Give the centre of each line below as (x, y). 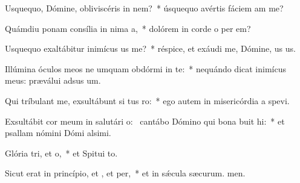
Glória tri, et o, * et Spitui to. (61, 153)
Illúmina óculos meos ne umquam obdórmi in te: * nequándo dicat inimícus (146, 68)
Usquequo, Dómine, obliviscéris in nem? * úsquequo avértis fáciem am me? (144, 8)
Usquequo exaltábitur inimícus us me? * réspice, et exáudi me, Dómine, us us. (150, 48)
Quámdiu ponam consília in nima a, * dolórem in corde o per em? (128, 28)
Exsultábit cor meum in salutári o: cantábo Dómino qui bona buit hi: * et (145, 121)
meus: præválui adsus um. (53, 80)
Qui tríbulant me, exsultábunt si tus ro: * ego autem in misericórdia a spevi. (147, 100)
